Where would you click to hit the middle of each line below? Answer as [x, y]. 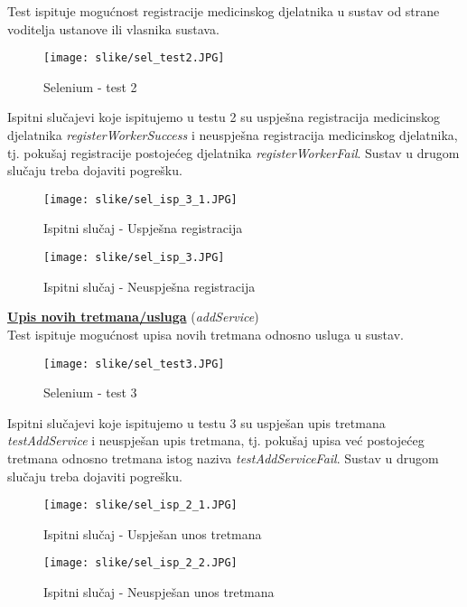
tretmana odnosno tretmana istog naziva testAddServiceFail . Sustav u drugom [223, 458]
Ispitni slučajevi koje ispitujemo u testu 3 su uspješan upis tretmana [196, 422]
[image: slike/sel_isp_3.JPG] [134, 258]
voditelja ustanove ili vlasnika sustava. [113, 28]
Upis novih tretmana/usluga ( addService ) [133, 317]
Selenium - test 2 [90, 86]
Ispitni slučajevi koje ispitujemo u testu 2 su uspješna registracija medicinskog [224, 117]
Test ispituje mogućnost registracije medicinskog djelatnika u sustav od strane [224, 11]
